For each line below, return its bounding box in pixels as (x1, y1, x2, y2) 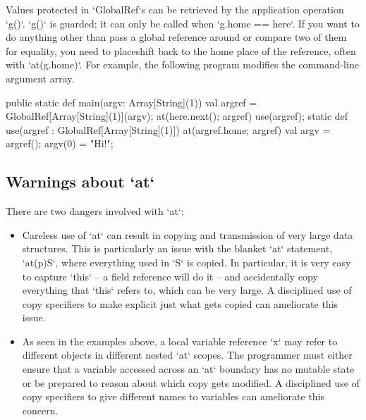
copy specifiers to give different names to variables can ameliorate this (22, 389, 325, 404)
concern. (22, 402, 59, 417)
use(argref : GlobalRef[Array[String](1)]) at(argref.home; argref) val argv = (6, 122, 331, 137)
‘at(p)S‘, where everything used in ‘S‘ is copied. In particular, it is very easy (22, 254, 351, 269)
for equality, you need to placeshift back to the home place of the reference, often (6, 43, 356, 58)
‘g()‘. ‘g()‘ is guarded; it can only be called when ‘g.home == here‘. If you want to (6, 16, 360, 30)
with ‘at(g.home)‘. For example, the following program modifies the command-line (6, 57, 359, 72)
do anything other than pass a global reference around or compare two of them (6, 30, 347, 44)
